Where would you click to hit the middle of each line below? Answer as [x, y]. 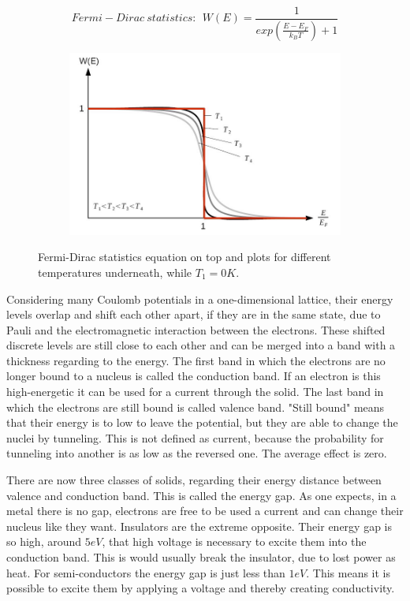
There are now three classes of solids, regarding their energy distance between [194, 480]
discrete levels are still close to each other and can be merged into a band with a [201, 345]
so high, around [44, 541]
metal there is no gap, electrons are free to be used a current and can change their [205, 511]
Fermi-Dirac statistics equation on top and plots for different [184, 257]
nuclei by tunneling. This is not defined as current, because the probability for [195, 437]
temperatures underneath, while [115, 272]
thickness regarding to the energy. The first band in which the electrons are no [196, 360]
